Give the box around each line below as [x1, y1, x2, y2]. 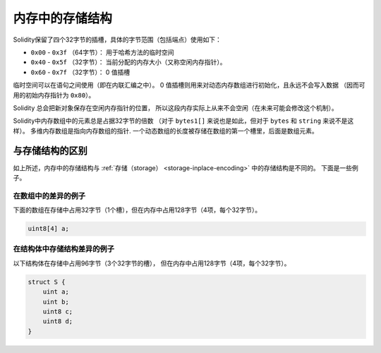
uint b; [42, 297, 70, 306]
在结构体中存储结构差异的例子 [13, 244, 115, 254]
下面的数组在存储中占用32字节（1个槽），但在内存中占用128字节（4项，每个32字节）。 [13, 205, 262, 215]
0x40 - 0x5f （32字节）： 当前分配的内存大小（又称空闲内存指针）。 [30, 58, 226, 66]
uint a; [42, 288, 70, 296]
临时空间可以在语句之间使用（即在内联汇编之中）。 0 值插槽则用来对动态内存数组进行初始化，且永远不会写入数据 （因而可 [13, 81, 365, 90]
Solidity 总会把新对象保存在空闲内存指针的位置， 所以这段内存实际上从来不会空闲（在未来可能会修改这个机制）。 [13, 103, 338, 112]
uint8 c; [42, 307, 73, 316]
